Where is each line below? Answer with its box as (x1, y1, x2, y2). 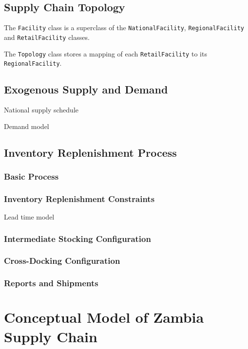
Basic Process (4, 170, 59, 182)
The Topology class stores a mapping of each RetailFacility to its (4, 48, 207, 58)
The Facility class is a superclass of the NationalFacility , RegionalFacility (4, 22, 244, 33)
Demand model (4, 121, 49, 131)
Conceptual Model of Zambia (4, 307, 204, 327)
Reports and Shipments (4, 277, 98, 289)
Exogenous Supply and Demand (4, 82, 168, 97)
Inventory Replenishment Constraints (4, 192, 155, 204)
